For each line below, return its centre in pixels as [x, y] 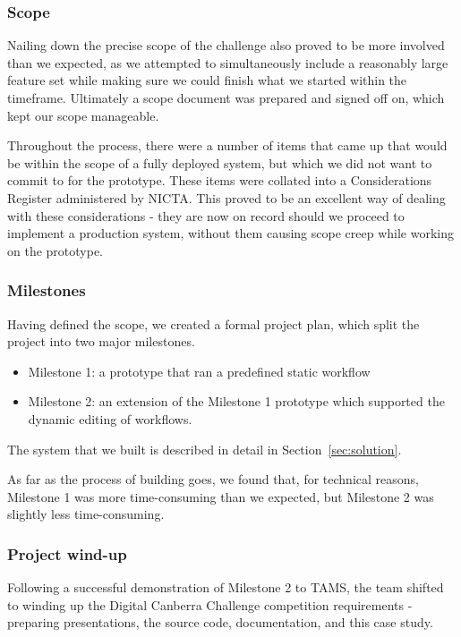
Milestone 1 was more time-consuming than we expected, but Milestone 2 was [221, 496]
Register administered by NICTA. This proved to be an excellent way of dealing [226, 197]
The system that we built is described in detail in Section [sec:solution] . [205, 449]
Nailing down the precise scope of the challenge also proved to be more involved [226, 45]
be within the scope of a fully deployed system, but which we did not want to [220, 162]
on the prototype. [55, 250]
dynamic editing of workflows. [110, 418]
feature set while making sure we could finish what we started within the [207, 80]
